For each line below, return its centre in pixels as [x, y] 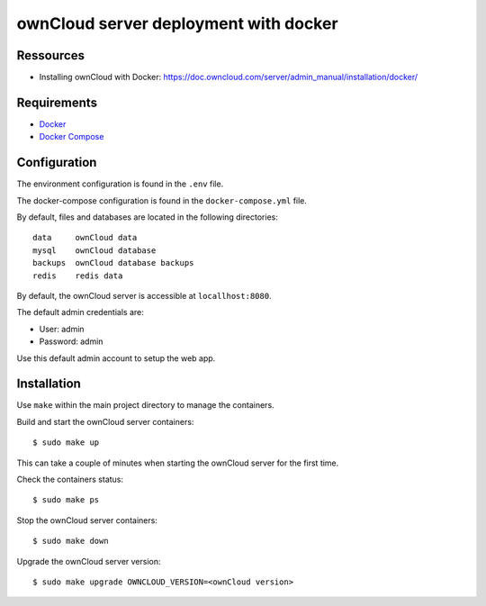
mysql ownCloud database [94, 250]
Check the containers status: [70, 479]
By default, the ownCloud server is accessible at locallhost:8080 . [144, 296]
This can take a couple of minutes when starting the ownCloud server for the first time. [178, 463]
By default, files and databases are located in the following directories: [148, 217]
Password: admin [71, 341]
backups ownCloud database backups [113, 263]
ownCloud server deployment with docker [177, 23]
